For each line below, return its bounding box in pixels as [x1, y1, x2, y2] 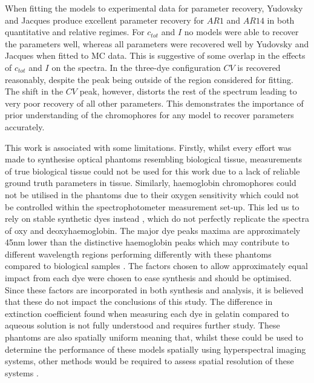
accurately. [5, 120, 45, 133]
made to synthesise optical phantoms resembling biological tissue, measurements [5, 153, 303, 165]
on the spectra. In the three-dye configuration [51, 61, 221, 73]
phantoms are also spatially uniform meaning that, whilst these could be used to [5, 331, 303, 344]
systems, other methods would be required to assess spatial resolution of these [5, 355, 294, 367]
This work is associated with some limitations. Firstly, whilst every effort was [5, 141, 292, 153]
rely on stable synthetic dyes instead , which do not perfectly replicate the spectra [5, 212, 309, 225]
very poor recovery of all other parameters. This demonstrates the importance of [5, 96, 304, 109]
